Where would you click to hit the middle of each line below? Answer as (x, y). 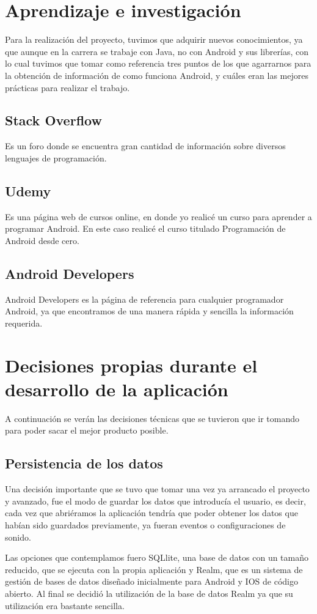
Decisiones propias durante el (131, 365)
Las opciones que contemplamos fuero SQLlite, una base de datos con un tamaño (157, 557)
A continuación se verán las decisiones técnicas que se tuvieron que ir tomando (152, 418)
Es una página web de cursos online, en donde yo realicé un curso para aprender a (158, 216)
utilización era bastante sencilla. (65, 605)
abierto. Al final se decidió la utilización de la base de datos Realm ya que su (149, 593)
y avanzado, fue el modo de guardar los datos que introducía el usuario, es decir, (155, 501)
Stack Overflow (53, 120)
